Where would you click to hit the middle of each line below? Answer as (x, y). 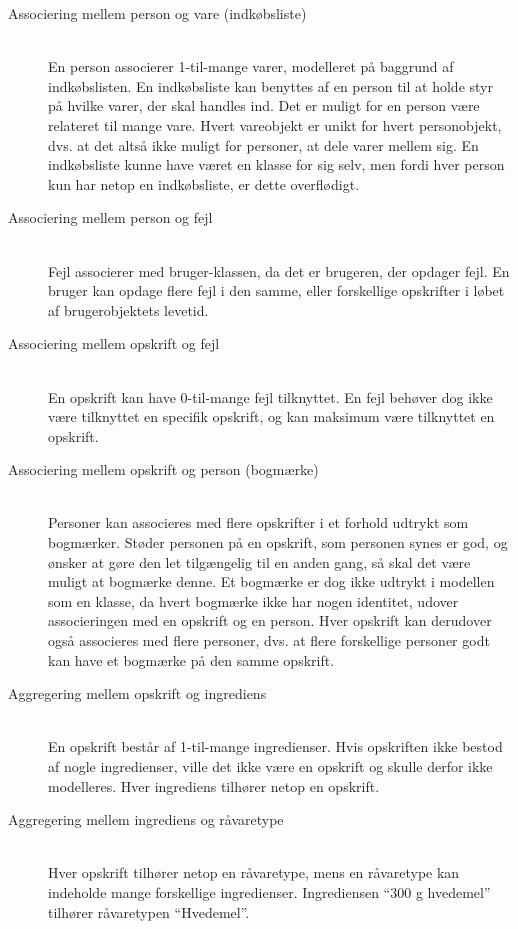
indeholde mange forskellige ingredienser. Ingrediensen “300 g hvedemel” (269, 891)
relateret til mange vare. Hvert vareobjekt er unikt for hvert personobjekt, (275, 124)
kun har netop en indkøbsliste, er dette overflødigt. (204, 183)
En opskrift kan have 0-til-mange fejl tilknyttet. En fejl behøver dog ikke (270, 396)
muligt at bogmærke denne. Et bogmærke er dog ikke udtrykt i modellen (271, 581)
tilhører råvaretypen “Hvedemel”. (149, 911)
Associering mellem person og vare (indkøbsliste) (157, 13)
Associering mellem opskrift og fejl (114, 343)
